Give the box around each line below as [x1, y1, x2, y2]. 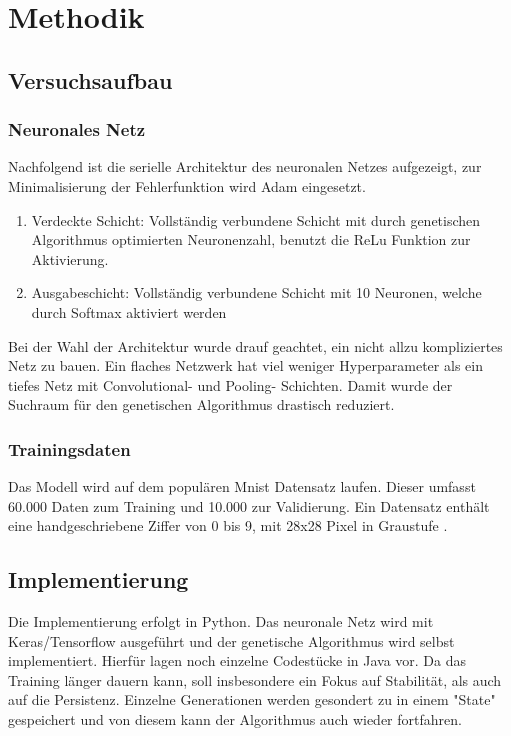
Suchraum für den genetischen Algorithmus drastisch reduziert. [8, 394, 395, 415]
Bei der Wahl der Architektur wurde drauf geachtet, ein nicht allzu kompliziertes [8, 335, 503, 356]
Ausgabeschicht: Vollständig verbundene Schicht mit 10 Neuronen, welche [31, 282, 482, 303]
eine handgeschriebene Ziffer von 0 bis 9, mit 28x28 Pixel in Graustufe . [8, 515, 448, 536]
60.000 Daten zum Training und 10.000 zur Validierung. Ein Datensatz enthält [8, 495, 490, 516]
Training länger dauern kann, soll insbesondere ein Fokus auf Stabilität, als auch [8, 669, 502, 690]
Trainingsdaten [8, 436, 131, 461]
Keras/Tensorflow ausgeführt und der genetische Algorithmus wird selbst [8, 630, 455, 651]
